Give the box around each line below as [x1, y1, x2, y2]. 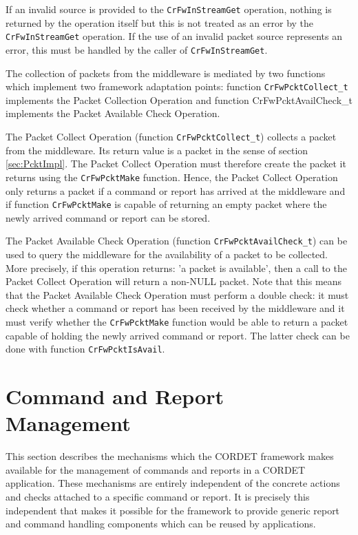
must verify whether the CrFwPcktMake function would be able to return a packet [6, 314, 348, 328]
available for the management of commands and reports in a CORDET [6, 462, 306, 476]
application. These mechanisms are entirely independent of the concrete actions [6, 476, 340, 490]
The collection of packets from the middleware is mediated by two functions [6, 65, 326, 80]
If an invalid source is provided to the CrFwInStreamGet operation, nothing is [6, 2, 332, 16]
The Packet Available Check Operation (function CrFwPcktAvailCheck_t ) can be [6, 233, 348, 248]
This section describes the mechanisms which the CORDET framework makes [6, 449, 334, 463]
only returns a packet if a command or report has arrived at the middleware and [6, 183, 346, 198]
